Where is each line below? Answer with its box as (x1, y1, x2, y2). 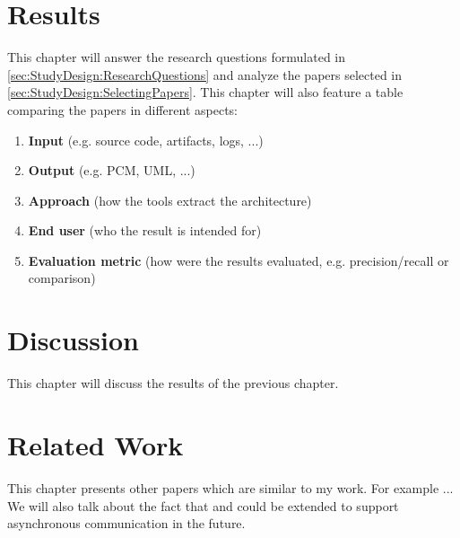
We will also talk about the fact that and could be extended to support (7, 496, 399, 515)
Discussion (7, 322, 139, 358)
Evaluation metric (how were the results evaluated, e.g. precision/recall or (28, 251, 449, 269)
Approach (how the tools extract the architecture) (28, 190, 312, 209)
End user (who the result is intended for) (28, 221, 262, 240)
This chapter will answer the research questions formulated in (7, 48, 346, 66)
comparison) (28, 269, 96, 287)
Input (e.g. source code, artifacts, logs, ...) (28, 130, 264, 149)
